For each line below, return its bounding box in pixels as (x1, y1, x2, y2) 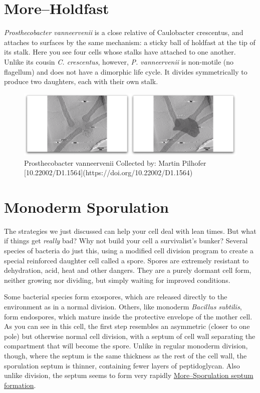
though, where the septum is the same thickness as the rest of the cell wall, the (4, 350, 247, 360)
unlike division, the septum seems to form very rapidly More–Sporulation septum (4, 370, 253, 380)
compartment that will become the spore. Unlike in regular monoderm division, (4, 340, 248, 351)
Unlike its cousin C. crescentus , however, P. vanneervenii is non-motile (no (4, 56, 234, 67)
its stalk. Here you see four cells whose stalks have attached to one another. (4, 47, 236, 57)
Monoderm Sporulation (4, 196, 169, 217)
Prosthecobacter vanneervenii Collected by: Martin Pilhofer (24, 157, 206, 168)
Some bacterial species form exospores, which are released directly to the (4, 291, 227, 302)
